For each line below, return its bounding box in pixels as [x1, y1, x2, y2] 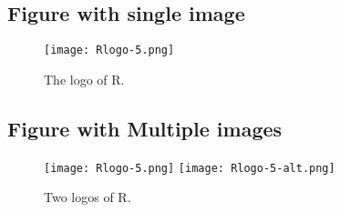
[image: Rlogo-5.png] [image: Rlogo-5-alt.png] [44, 161, 335, 175]
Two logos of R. [44, 187, 131, 207]
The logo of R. [44, 69, 125, 88]
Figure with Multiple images [7, 114, 283, 142]
